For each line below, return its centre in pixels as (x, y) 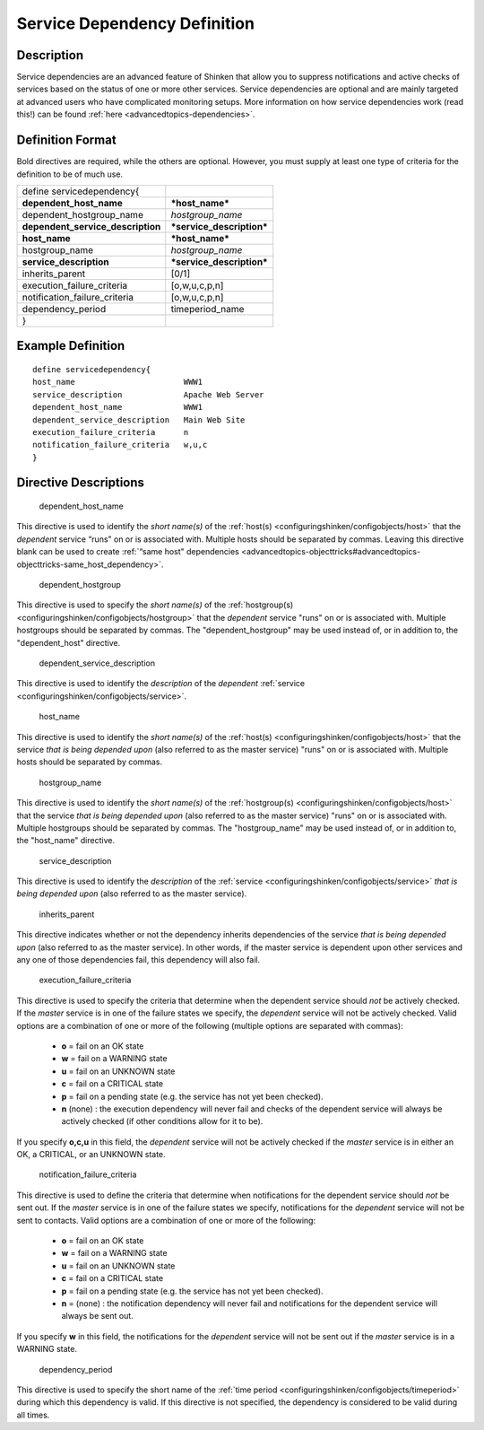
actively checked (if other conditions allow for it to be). (162, 1121)
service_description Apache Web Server (148, 394)
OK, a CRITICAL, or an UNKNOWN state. (91, 1155)
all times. (33, 1415)
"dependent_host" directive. (69, 642)
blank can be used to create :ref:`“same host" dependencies (128, 552)
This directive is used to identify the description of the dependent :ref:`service (160, 684)
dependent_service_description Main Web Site (139, 420)
